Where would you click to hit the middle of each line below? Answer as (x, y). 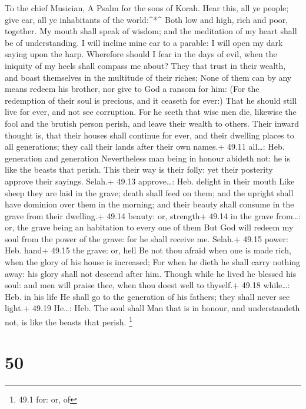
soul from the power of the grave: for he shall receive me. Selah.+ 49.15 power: (147, 238)
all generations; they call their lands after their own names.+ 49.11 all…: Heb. (145, 146)
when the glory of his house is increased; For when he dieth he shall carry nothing (153, 262)
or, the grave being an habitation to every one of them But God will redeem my (149, 227)
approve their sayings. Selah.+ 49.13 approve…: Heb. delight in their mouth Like (150, 181)
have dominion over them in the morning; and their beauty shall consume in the (149, 204)
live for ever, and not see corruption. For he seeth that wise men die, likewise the (151, 112)
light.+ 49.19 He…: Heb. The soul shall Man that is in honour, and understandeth (152, 308)
